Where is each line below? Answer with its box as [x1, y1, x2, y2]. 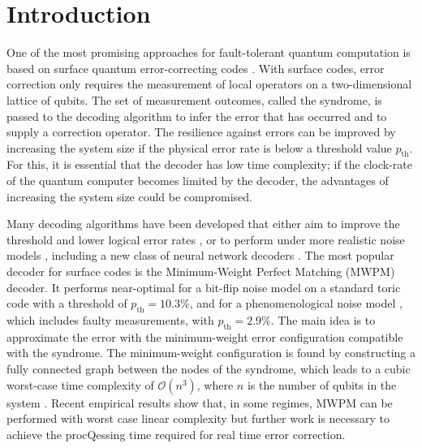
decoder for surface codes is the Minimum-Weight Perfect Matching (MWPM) [6, 263, 395, 280]
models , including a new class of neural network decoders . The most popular [6, 247, 394, 264]
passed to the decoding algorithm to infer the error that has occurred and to [6, 107, 387, 124]
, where [196, 376, 234, 393]
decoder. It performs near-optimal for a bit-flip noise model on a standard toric [6, 278, 401, 295]
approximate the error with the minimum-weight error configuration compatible [6, 328, 403, 345]
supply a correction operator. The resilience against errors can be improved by [6, 123, 396, 140]
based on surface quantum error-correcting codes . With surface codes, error [6, 59, 385, 76]
